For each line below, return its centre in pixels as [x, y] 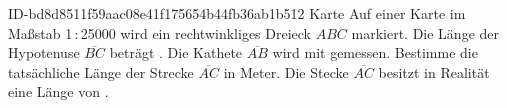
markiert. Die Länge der [425, 32]
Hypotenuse [44, 52]
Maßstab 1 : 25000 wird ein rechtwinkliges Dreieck [160, 32]
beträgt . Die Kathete [176, 52]
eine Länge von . [58, 91]
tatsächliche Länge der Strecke [101, 71]
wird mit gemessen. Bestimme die [375, 52]
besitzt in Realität [434, 71]
